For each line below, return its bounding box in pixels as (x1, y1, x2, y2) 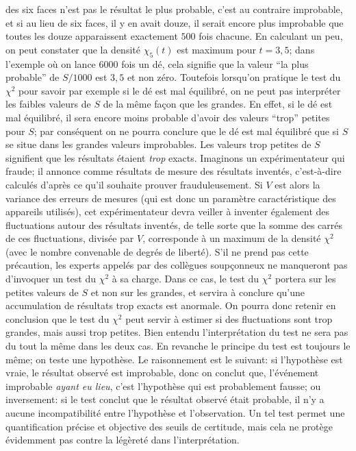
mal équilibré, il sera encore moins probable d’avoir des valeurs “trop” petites (5, 110, 330, 124)
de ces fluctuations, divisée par (5, 231, 134, 245)
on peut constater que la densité (5, 42, 140, 56)
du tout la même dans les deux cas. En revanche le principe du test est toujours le (5, 339, 351, 353)
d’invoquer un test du (5, 271, 96, 286)
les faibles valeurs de (5, 97, 91, 111)
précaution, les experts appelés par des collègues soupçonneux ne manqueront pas (5, 258, 348, 272)
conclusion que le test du (5, 311, 110, 326)
